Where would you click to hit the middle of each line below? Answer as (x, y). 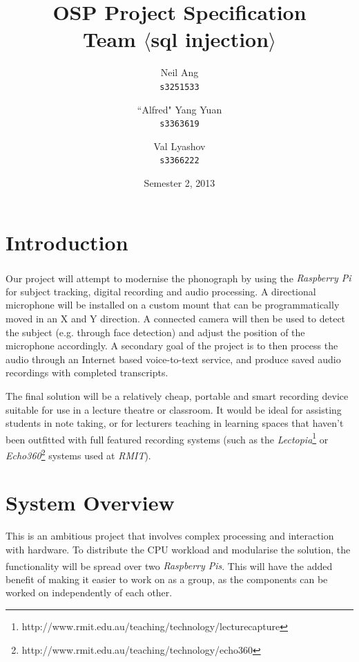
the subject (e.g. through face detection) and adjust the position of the (155, 332)
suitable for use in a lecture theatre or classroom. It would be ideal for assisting (174, 409)
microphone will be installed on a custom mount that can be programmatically (173, 305)
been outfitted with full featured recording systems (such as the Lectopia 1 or (167, 438)
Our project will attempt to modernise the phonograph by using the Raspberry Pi (178, 278)
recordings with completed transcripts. (87, 373)
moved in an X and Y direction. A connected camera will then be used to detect (176, 319)
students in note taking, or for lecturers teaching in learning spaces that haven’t (175, 423)
